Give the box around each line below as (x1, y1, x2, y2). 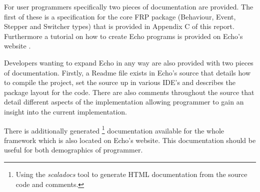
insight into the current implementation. (4, 106, 127, 116)
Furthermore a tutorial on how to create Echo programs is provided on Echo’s (4, 30, 243, 41)
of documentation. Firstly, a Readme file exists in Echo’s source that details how (4, 67, 251, 77)
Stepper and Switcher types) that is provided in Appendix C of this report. (4, 21, 234, 31)
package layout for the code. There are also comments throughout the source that (4, 86, 254, 97)
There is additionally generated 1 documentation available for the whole (4, 123, 224, 135)
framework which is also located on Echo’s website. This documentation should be (4, 134, 256, 145)
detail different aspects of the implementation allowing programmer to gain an (4, 96, 244, 107)
